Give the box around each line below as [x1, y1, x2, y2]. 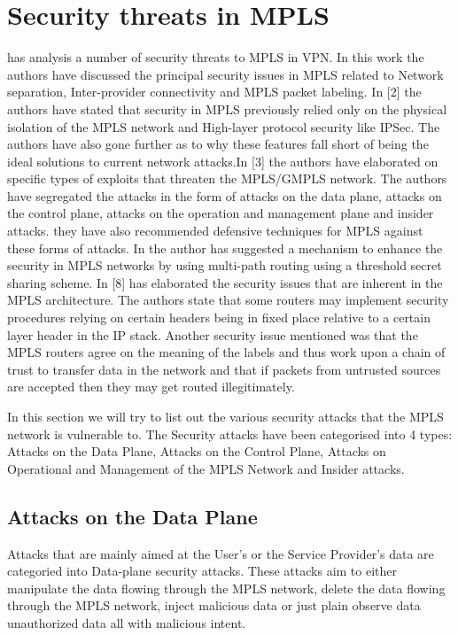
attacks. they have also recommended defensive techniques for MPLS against [7, 221, 423, 240]
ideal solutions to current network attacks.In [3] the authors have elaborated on [7, 151, 439, 170]
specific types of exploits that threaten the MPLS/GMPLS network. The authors [7, 169, 447, 188]
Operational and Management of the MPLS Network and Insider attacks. [7, 459, 405, 477]
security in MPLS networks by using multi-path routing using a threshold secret [7, 256, 442, 275]
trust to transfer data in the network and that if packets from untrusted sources [7, 360, 441, 378]
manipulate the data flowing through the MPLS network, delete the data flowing [7, 578, 446, 597]
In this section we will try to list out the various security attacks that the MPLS [7, 407, 444, 425]
